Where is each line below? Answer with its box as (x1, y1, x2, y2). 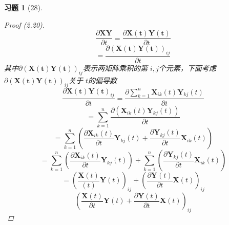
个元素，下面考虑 (158, 63, 216, 73)
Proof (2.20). (4, 19, 45, 30)
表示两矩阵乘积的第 (82, 63, 148, 73)
